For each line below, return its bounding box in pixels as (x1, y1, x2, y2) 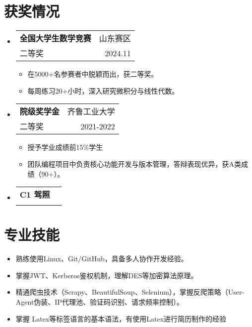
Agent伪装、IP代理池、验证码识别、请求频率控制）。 (15, 297, 184, 307)
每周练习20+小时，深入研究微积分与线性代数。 (27, 85, 179, 96)
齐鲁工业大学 (67, 106, 115, 117)
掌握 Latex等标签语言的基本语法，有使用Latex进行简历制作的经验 (15, 313, 227, 324)
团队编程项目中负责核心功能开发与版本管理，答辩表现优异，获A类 (27, 158, 242, 169)
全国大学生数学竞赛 (19, 32, 91, 44)
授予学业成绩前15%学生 (27, 142, 103, 152)
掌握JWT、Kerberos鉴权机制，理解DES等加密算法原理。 (15, 270, 198, 280)
